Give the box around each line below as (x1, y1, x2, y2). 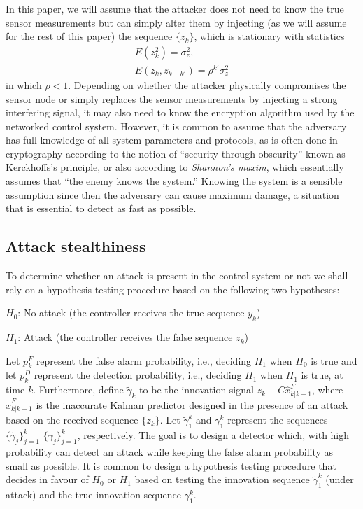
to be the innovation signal (139, 382, 254, 397)
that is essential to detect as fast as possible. (6, 201, 197, 216)
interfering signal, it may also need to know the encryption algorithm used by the (6, 105, 355, 120)
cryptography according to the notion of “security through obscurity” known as (6, 146, 346, 160)
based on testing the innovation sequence (134, 472, 310, 487)
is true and (311, 353, 357, 368)
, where (311, 382, 343, 397)
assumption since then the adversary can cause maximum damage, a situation (6, 187, 339, 202)
